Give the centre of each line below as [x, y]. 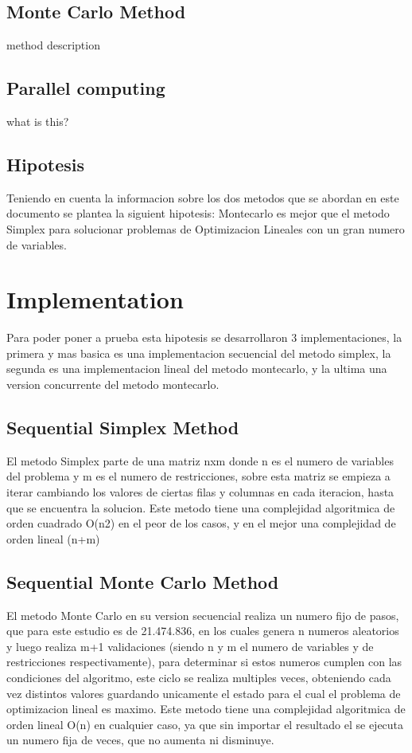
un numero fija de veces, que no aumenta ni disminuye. [140, 740]
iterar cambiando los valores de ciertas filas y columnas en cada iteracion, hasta [200, 492]
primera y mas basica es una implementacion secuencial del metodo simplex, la [199, 353]
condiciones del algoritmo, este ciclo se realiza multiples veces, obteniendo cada [199, 678]
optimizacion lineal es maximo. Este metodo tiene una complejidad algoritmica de [206, 709]
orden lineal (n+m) [53, 538]
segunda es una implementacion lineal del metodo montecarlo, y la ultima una [197, 369]
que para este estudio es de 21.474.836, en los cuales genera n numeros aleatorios [203, 631]
